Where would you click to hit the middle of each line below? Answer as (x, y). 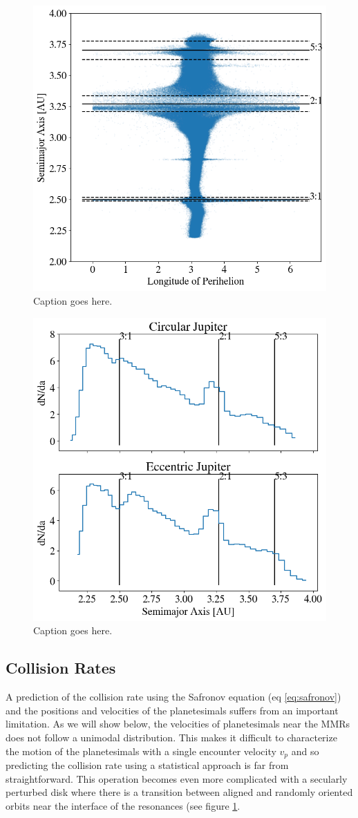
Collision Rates (61, 668)
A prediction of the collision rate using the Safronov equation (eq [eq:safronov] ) (173, 697)
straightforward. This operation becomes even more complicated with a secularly (177, 778)
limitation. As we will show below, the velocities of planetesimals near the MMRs (178, 724)
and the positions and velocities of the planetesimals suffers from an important (172, 710)
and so (305, 751)
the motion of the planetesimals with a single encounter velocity (141, 751)
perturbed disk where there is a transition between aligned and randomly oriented (179, 792)
